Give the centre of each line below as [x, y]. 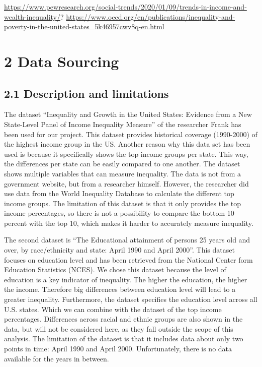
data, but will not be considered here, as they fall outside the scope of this [119, 328]
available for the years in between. [57, 358]
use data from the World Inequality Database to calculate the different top [119, 193]
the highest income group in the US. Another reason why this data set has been [127, 144]
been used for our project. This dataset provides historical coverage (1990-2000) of [131, 134]
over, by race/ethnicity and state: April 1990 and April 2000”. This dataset [119, 250]
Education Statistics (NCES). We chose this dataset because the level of [115, 269]
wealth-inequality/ [32, 16]
